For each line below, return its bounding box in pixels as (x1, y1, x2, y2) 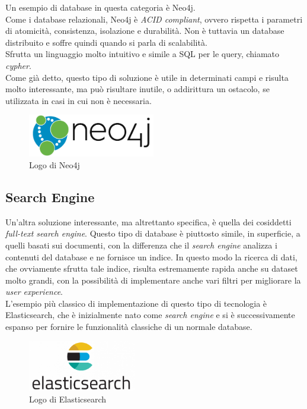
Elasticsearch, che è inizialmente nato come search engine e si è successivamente (5, 309, 295, 321)
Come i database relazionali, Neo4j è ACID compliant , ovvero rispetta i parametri (5, 12, 303, 25)
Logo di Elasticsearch (29, 393, 107, 405)
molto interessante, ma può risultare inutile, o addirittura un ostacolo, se (5, 83, 270, 95)
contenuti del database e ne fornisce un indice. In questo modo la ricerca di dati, (5, 250, 298, 263)
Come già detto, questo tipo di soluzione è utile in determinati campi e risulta (5, 71, 289, 83)
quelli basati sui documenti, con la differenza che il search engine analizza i (5, 238, 277, 251)
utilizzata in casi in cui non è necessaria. (5, 94, 152, 106)
